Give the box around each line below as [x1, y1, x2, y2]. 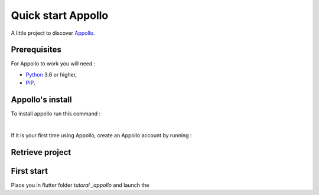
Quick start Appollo [11, 9, 109, 22]
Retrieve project [11, 147, 71, 157]
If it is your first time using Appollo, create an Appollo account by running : [11, 131, 192, 138]
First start [11, 166, 48, 176]
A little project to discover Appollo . [11, 29, 95, 37]
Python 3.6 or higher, [25, 71, 77, 78]
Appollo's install [11, 95, 72, 105]
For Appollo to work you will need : [11, 60, 96, 67]
